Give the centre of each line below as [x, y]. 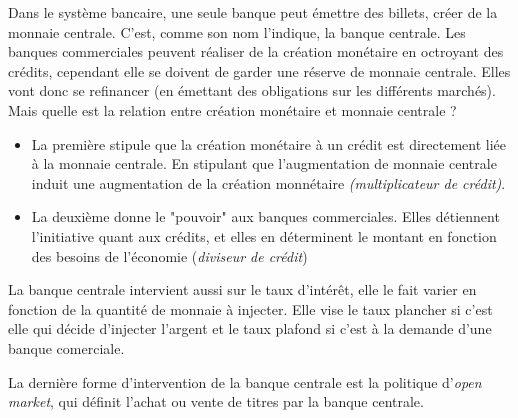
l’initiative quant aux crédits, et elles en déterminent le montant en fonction [264, 235]
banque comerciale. [66, 347]
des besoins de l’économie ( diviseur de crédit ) [169, 255]
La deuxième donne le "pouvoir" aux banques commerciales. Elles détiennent [265, 216]
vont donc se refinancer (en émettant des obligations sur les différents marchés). [252, 90]
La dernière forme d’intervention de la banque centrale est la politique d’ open [245, 381]
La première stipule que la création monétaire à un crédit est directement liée [268, 143]
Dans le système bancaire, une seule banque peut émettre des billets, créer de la [253, 12]
